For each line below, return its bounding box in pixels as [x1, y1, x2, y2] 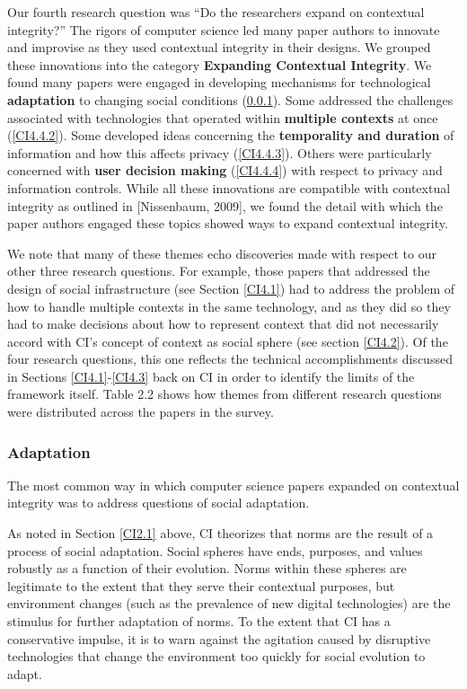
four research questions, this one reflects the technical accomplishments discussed [7, 349, 453, 368]
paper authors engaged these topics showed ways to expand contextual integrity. [7, 214, 448, 233]
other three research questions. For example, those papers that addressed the [7, 261, 430, 280]
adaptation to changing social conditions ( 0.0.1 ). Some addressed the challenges [7, 90, 454, 109]
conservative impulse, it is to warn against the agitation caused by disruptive [7, 629, 431, 648]
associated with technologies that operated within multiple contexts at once [7, 108, 438, 127]
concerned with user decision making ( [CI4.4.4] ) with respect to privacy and [7, 161, 443, 180]
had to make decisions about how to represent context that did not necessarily [7, 314, 439, 333]
